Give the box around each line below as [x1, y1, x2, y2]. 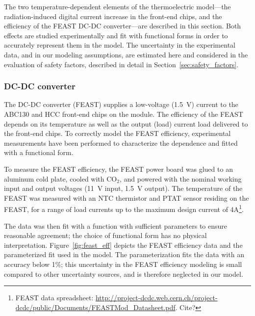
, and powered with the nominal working [119, 173, 242, 184]
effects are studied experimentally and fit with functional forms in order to [4, 30, 228, 40]
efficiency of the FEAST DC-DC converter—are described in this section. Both [4, 21, 241, 31]
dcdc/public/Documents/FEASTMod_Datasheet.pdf [15, 302, 176, 312]
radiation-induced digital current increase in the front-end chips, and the [4, 11, 222, 21]
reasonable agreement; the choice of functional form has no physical [4, 230, 207, 240]
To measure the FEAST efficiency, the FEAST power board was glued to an [4, 163, 233, 174]
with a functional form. [4, 147, 74, 158]
